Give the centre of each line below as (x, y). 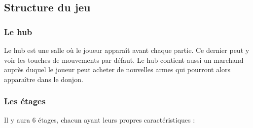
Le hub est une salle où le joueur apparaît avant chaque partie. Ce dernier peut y (127, 50)
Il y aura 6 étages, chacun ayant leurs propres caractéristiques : (100, 119)
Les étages (25, 101)
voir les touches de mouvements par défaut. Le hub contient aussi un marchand (124, 60)
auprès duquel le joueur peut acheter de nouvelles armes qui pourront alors (117, 69)
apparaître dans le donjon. (44, 79)
